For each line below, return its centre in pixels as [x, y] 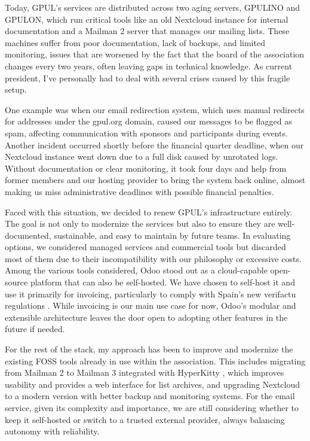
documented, [28, 235]
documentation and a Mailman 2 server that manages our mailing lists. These [147, 31]
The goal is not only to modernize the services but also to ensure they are [140, 223]
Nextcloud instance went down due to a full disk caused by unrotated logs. [142, 156]
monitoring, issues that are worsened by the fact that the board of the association [155, 54]
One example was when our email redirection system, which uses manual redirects [155, 109]
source [16, 282]
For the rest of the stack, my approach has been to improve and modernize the [149, 349]
